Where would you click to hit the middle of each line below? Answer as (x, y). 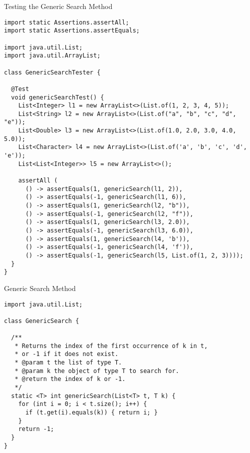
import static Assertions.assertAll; (67, 22)
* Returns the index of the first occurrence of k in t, (111, 346)
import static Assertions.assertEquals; (72, 31)
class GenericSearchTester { (52, 72)
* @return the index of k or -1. (70, 379)
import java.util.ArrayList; (52, 56)
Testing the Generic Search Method (58, 6)
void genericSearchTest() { (58, 97)
